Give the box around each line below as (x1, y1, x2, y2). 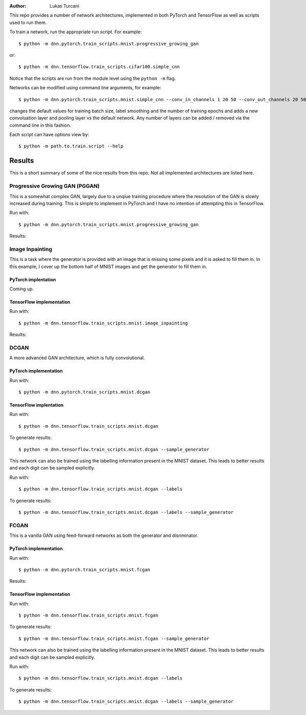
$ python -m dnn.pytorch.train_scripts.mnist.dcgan (18, 389, 150, 395)
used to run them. (9, 19, 47, 26)
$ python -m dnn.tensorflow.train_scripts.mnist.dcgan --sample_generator (18, 447, 210, 452)
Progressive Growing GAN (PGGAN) (9, 183, 100, 190)
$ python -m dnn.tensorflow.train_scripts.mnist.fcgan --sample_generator (18, 635, 210, 642)
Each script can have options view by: (9, 132, 89, 138)
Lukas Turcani (49, 3, 80, 9)
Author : (9, 3, 27, 9)
